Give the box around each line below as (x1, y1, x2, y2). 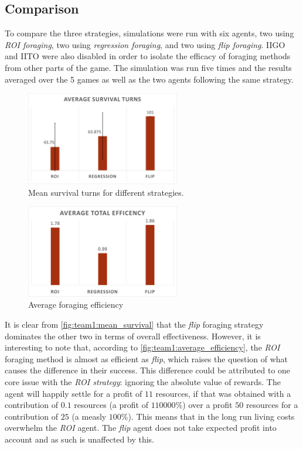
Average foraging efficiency (28, 298, 124, 311)
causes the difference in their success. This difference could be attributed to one (5, 364, 291, 376)
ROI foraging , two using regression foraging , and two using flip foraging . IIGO (5, 38, 285, 50)
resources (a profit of (74, 399, 148, 411)
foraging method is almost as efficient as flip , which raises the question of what (5, 352, 288, 365)
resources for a (246, 399, 298, 411)
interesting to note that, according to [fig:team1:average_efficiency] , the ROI (5, 341, 280, 353)
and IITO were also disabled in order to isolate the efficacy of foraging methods (5, 50, 291, 62)
